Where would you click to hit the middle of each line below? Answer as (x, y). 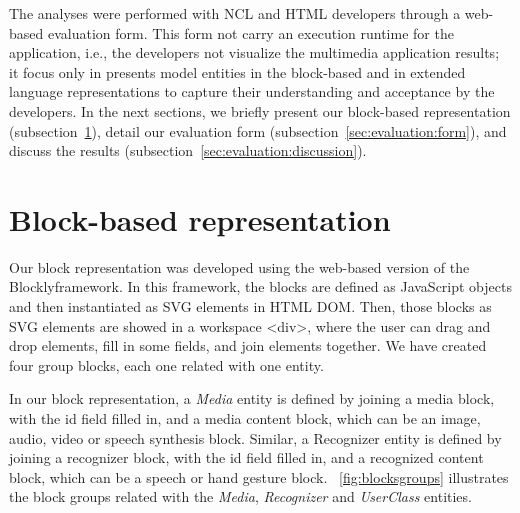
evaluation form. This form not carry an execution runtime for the (250, 32)
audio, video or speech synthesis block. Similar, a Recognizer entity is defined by (255, 437)
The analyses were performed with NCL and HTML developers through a (235, 13)
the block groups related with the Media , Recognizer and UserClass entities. (240, 496)
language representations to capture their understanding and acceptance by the (252, 91)
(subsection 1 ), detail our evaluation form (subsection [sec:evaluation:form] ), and (258, 130)
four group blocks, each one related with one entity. (166, 364)
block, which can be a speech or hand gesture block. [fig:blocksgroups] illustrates (259, 476)
